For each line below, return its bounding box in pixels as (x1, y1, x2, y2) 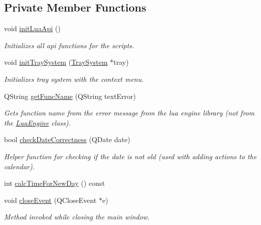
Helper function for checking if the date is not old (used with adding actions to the (4, 151, 257, 161)
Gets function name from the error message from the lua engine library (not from (4, 107, 254, 118)
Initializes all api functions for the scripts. (4, 40, 135, 50)
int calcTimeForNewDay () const (4, 178, 105, 188)
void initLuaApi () (4, 23, 61, 34)
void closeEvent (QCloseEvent (4, 194, 97, 205)
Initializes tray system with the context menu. (4, 73, 144, 84)
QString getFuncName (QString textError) (4, 90, 136, 101)
